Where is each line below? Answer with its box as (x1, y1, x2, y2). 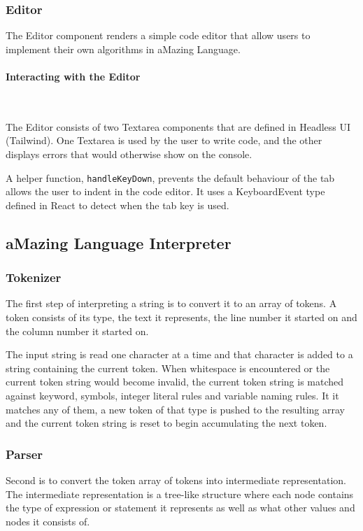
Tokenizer (6, 269, 62, 286)
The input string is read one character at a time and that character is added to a (6, 347, 353, 362)
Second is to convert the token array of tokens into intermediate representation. (6, 472, 346, 487)
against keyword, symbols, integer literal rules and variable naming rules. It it (6, 388, 339, 402)
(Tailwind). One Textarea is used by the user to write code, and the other (6, 133, 322, 148)
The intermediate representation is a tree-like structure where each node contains (6, 486, 354, 501)
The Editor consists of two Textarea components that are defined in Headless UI (6, 119, 351, 134)
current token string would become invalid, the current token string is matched (6, 374, 344, 389)
